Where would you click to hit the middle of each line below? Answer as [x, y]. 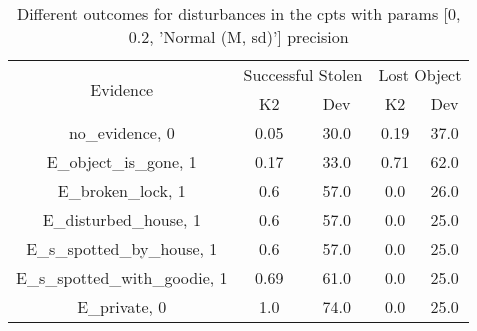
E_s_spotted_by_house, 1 [122, 248]
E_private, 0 [122, 306]
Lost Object [420, 74]
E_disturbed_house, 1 [121, 219]
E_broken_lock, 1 [121, 190]
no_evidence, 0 [121, 132]
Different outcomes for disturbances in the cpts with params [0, [238, 13]
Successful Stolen [303, 74]
